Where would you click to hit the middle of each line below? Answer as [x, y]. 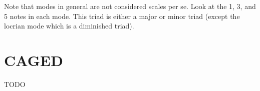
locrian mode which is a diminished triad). [69, 26]
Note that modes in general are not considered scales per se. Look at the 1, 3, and [130, 6]
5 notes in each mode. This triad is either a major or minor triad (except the [122, 16]
